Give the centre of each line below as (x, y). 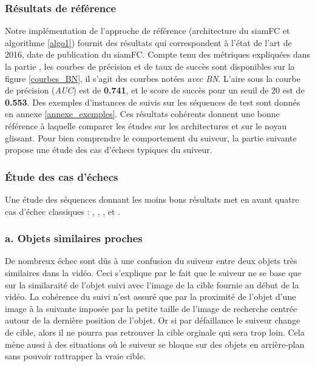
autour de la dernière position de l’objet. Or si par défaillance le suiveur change (153, 320)
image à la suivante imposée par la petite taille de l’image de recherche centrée (151, 308)
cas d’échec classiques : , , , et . (63, 211)
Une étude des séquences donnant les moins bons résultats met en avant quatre (152, 199)
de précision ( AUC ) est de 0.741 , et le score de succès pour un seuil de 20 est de (155, 90)
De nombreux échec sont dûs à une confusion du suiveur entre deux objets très (151, 261)
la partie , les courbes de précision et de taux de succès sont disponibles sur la (150, 66)
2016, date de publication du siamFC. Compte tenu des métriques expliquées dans (158, 54)
